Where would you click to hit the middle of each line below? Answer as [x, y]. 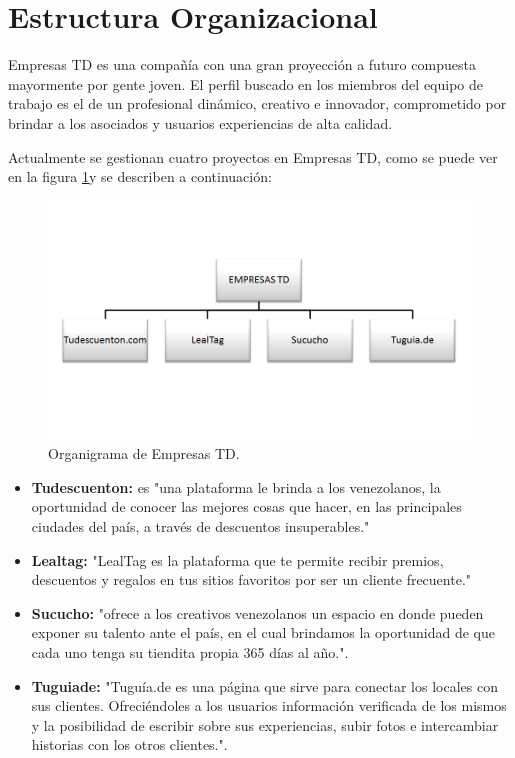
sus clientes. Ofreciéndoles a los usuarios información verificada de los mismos [269, 705]
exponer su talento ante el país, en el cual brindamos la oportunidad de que [263, 632]
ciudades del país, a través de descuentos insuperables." [200, 526]
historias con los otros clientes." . [129, 744]
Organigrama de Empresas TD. [144, 453]
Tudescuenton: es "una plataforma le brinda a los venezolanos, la [236, 486]
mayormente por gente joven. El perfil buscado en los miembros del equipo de [246, 83]
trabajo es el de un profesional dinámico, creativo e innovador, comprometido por [257, 103]
